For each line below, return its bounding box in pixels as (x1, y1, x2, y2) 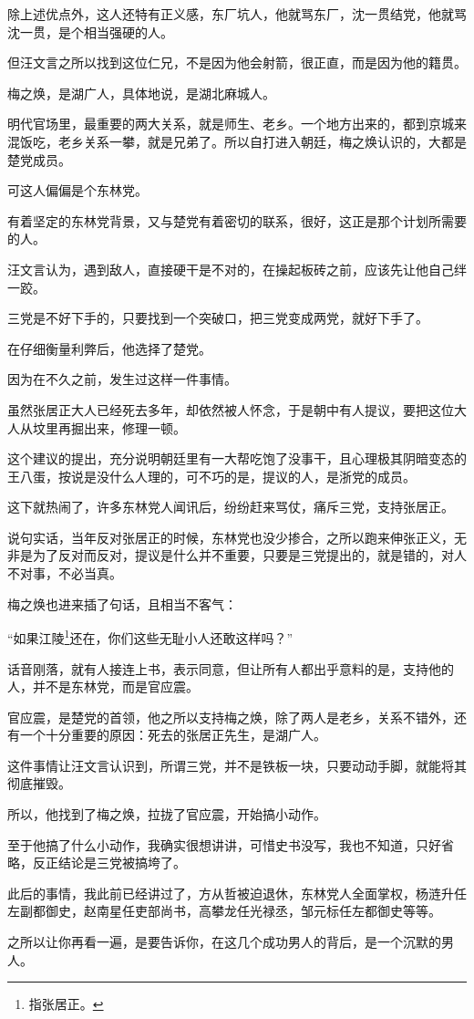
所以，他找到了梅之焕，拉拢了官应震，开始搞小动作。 (7, 805, 326, 824)
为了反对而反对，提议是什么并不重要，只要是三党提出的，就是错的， (32, 546, 441, 565)
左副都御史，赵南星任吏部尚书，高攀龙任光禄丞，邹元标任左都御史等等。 (7, 901, 441, 920)
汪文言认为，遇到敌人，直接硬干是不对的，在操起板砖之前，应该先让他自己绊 (7, 259, 467, 278)
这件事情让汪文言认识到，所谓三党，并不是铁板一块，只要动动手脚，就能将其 (7, 755, 467, 775)
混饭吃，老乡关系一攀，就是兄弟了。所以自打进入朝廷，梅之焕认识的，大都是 (7, 131, 467, 151)
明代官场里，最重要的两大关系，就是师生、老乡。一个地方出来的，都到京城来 (7, 114, 467, 133)
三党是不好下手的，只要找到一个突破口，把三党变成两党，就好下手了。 (7, 308, 428, 328)
